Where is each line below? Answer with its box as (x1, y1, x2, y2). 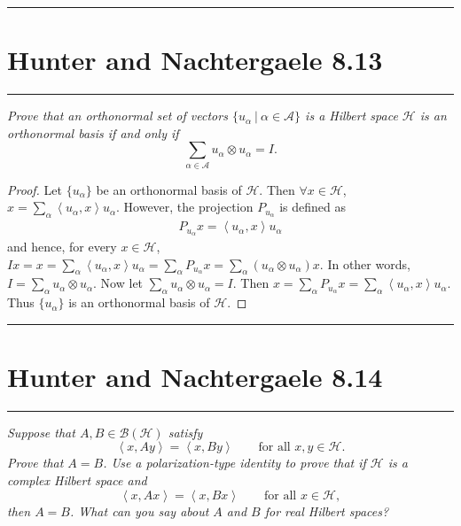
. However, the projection (116, 197, 254, 216)
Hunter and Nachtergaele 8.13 (7, 42, 383, 78)
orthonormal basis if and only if (7, 123, 179, 142)
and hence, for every (7, 236, 117, 255)
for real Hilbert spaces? (264, 501, 389, 520)
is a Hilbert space (305, 106, 398, 125)
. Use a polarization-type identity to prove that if (103, 453, 366, 472)
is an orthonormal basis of (68, 293, 210, 312)
